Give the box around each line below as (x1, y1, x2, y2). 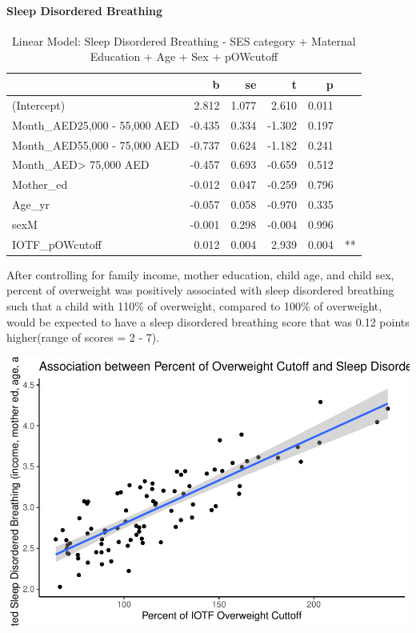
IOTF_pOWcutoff (12, 235, 102, 252)
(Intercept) (12, 96, 66, 113)
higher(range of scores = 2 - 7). (6, 329, 160, 346)
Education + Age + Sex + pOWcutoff (90, 48, 278, 65)
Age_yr (12, 196, 50, 213)
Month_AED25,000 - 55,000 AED (12, 116, 179, 133)
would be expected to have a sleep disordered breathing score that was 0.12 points (6, 313, 410, 330)
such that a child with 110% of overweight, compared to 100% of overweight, (6, 298, 382, 314)
